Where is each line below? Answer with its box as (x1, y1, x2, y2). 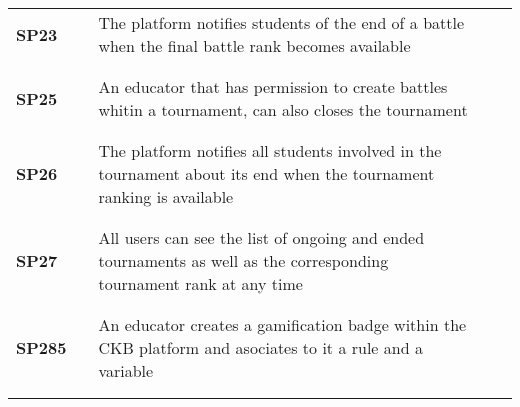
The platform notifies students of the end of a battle (98, 11, 465, 34)
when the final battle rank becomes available (98, 34, 411, 57)
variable (98, 359, 154, 382)
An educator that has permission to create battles (98, 75, 448, 98)
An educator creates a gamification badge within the (98, 313, 467, 336)
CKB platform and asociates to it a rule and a (98, 336, 423, 359)
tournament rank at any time (98, 272, 303, 295)
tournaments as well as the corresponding (98, 249, 389, 272)
